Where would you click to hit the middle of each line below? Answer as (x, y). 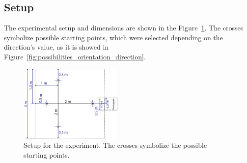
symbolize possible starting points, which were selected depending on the (113, 37)
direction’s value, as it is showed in (56, 47)
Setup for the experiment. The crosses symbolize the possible (115, 145)
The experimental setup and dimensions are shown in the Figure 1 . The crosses (124, 28)
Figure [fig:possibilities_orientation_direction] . (75, 56)
